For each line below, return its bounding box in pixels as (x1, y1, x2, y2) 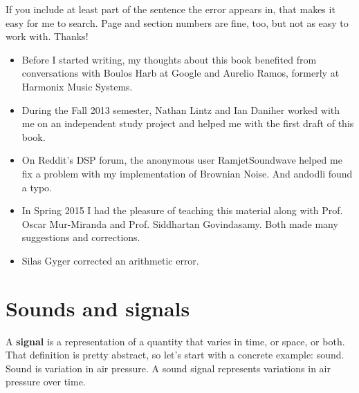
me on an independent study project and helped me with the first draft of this (21, 116, 354, 131)
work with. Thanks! (6, 29, 89, 44)
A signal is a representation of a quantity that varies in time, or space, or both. (6, 334, 345, 348)
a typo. (21, 180, 52, 194)
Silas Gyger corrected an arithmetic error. (21, 253, 199, 267)
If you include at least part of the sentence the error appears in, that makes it (6, 2, 335, 16)
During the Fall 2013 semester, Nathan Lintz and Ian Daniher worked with (21, 102, 340, 117)
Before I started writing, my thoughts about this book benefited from (21, 52, 317, 66)
